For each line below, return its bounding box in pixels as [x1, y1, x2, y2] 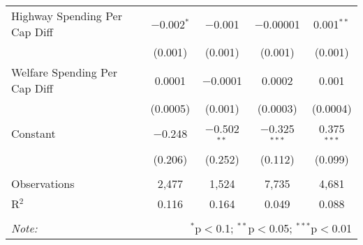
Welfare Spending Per [11, 64, 117, 80]
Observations [11, 175, 75, 191]
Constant [11, 125, 56, 142]
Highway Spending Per [11, 8, 122, 24]
